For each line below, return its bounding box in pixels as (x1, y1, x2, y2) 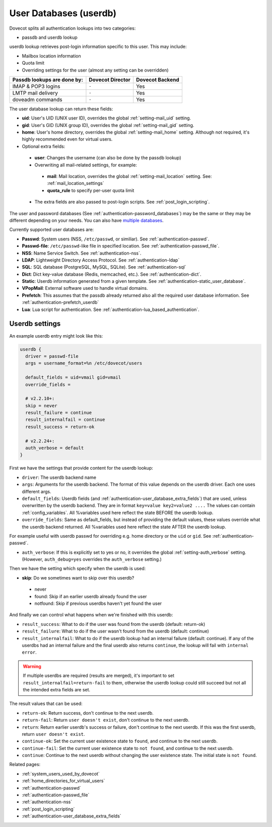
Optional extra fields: (22, 143, 65, 149)
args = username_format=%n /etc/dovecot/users (25, 360, 143, 366)
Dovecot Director (89, 76, 131, 83)
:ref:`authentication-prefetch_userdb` (22, 299, 99, 305)
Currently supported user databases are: (9, 227, 94, 233)
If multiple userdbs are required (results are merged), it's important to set (23, 673, 175, 679)
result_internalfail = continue (25, 417, 105, 423)
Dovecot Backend (136, 76, 180, 83)
